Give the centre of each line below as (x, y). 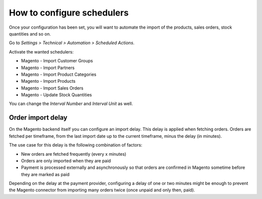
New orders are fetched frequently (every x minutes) (74, 154)
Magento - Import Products (48, 81)
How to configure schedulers (69, 13)
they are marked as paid (45, 174)
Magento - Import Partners (48, 68)
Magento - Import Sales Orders (52, 88)
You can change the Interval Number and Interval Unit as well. (71, 104)
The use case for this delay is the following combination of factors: (76, 145)
